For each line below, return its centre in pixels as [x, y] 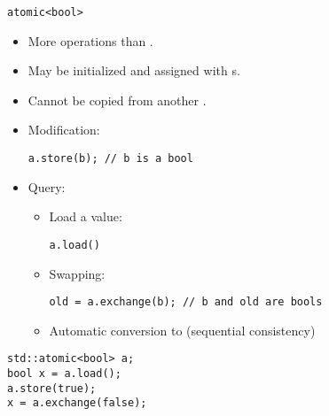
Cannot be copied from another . [117, 100]
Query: [47, 186]
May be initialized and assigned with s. [134, 70]
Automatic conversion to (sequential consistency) [182, 330]
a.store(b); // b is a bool [110, 159]
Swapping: [77, 273]
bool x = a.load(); [64, 374]
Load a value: [86, 216]
